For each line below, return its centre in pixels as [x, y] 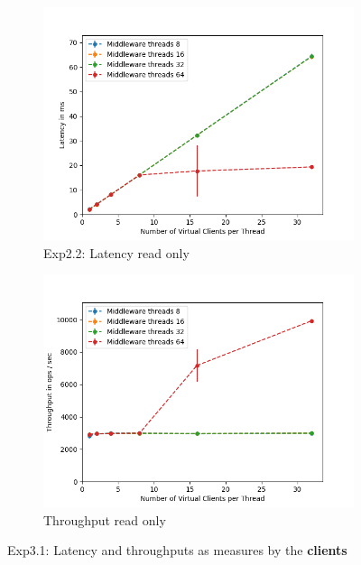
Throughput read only [105, 519]
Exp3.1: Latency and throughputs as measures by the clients [177, 550]
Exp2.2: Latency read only [116, 252]
